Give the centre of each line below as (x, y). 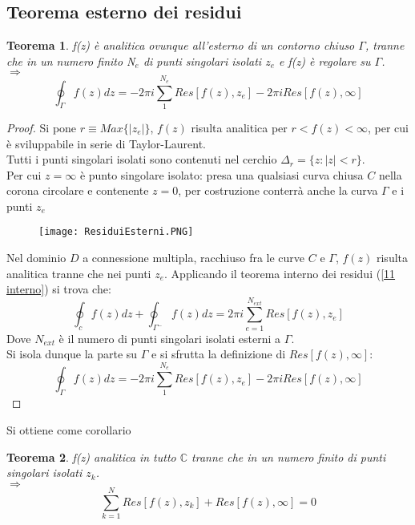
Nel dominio (36, 258)
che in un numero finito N (71, 61)
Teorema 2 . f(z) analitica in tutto (91, 456)
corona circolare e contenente (78, 190)
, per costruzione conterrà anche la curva (278, 190)
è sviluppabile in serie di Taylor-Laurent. (106, 143)
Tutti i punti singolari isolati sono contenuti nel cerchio (142, 159)
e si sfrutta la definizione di (219, 354)
